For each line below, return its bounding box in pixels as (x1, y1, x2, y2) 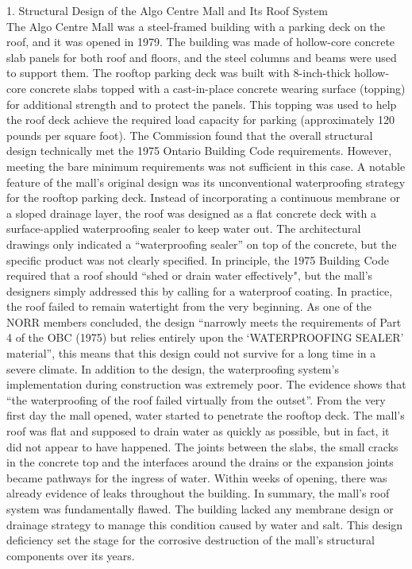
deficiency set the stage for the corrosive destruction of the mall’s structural (6, 532, 375, 548)
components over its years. (6, 547, 135, 563)
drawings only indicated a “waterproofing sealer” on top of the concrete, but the (6, 235, 397, 252)
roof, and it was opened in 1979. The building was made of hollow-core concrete (6, 33, 395, 50)
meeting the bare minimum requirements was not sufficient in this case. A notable (6, 157, 406, 174)
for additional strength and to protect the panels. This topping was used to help (6, 95, 397, 112)
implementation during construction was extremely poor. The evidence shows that (6, 376, 406, 393)
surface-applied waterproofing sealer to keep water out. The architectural (6, 220, 361, 237)
